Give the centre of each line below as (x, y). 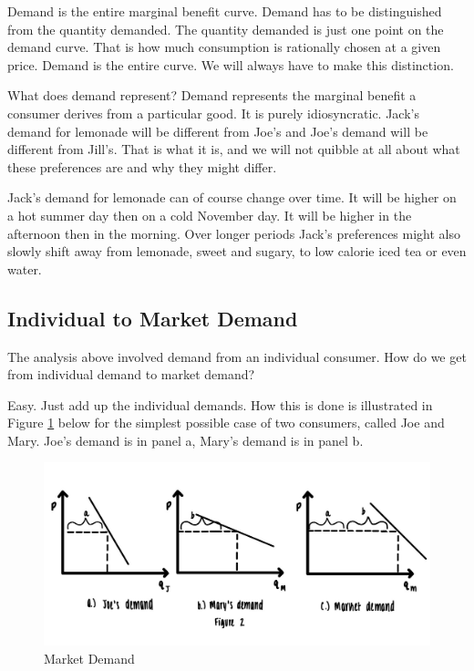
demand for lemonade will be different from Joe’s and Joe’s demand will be (218, 131)
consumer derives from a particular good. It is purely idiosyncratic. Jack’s (213, 113)
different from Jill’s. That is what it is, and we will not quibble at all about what (234, 149)
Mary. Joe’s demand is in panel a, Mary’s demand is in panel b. (185, 440)
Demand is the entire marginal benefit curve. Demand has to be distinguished (225, 11)
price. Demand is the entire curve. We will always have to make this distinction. (231, 64)
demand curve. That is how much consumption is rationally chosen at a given (224, 47)
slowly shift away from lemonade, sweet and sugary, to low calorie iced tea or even (237, 251)
